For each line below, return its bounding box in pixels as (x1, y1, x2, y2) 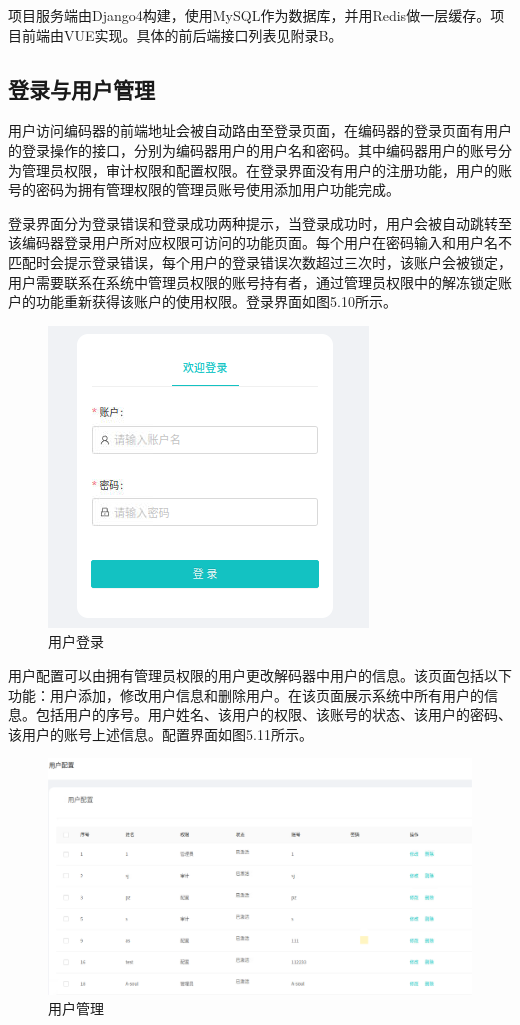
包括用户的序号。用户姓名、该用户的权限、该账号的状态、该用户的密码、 (35, 704, 512, 725)
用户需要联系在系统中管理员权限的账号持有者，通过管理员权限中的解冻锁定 (8, 271, 498, 292)
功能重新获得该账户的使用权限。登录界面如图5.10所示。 (35, 291, 397, 312)
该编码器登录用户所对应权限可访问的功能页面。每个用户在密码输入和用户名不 (8, 232, 512, 253)
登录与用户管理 (8, 73, 155, 104)
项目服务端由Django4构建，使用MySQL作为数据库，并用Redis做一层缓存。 (8, 5, 491, 25)
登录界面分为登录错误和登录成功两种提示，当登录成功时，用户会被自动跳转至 (8, 212, 512, 233)
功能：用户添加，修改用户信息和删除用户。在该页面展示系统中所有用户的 (8, 684, 484, 705)
